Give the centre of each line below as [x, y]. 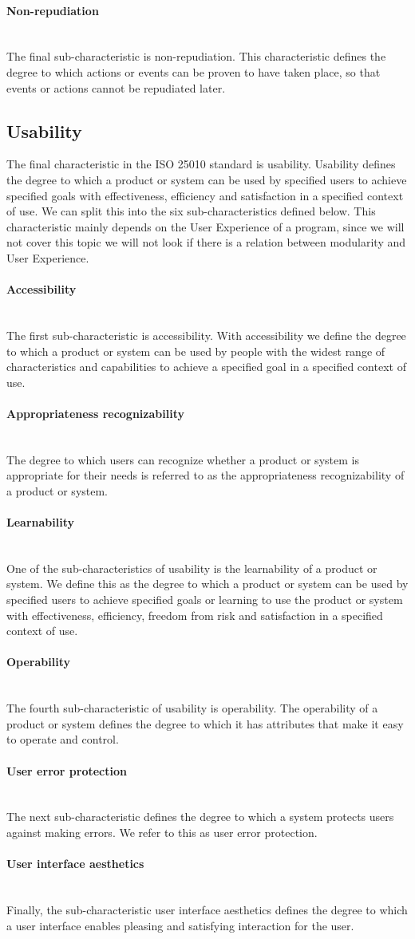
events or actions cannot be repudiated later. [116, 87]
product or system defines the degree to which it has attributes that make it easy [205, 723]
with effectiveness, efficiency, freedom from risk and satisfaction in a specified [195, 615]
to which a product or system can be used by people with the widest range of [196, 351]
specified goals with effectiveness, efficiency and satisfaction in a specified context [205, 195]
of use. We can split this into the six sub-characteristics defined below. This [191, 211]
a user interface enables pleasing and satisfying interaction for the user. [180, 925]
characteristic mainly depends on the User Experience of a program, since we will [206, 226]
